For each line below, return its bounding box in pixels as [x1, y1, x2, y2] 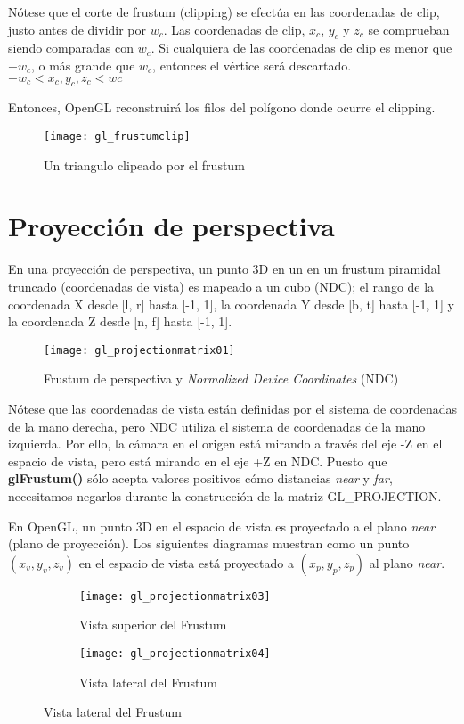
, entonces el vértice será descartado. [152, 55, 352, 74]
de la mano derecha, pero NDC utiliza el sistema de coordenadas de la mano [8, 416, 426, 435]
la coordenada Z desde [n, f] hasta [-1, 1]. [8, 312, 232, 331]
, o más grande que [30, 55, 135, 74]
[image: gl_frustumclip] [44, 129, 191, 143]
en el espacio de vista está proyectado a [78, 553, 294, 572]
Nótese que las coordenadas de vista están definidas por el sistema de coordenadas [8, 399, 457, 417]
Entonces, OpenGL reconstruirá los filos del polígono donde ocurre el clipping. [8, 98, 436, 117]
